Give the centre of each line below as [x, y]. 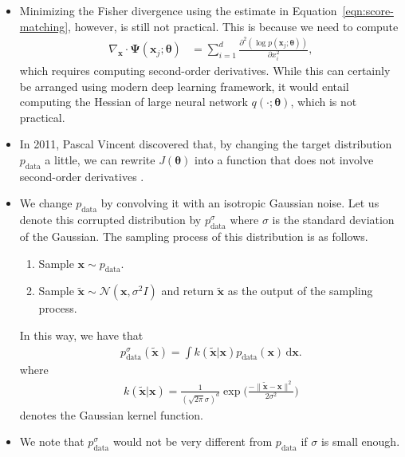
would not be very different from [193, 441]
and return [187, 291]
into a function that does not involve [284, 160]
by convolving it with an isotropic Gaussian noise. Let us [240, 203]
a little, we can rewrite [100, 160]
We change [46, 203]
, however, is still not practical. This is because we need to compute [233, 26]
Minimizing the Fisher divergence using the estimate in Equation [178, 10]
